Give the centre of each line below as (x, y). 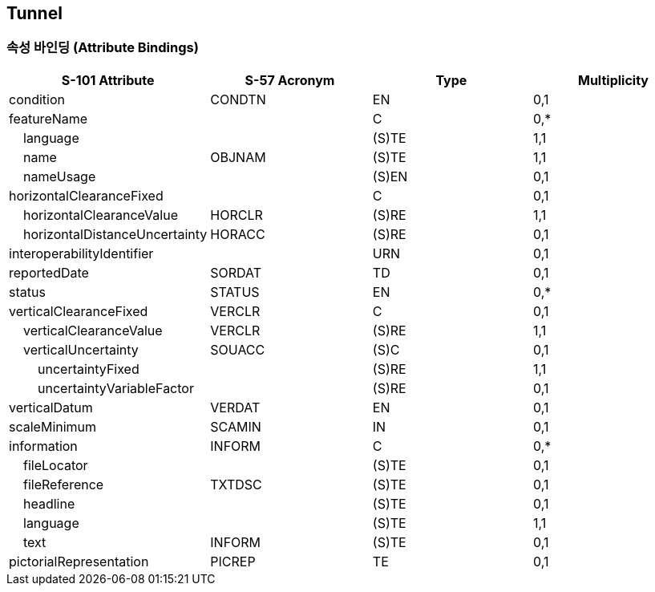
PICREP (233, 561)
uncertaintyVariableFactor (116, 388)
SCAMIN (236, 426)
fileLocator (56, 465)
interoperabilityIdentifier (81, 253)
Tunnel (34, 13)
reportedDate (49, 272)
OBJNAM (238, 157)
